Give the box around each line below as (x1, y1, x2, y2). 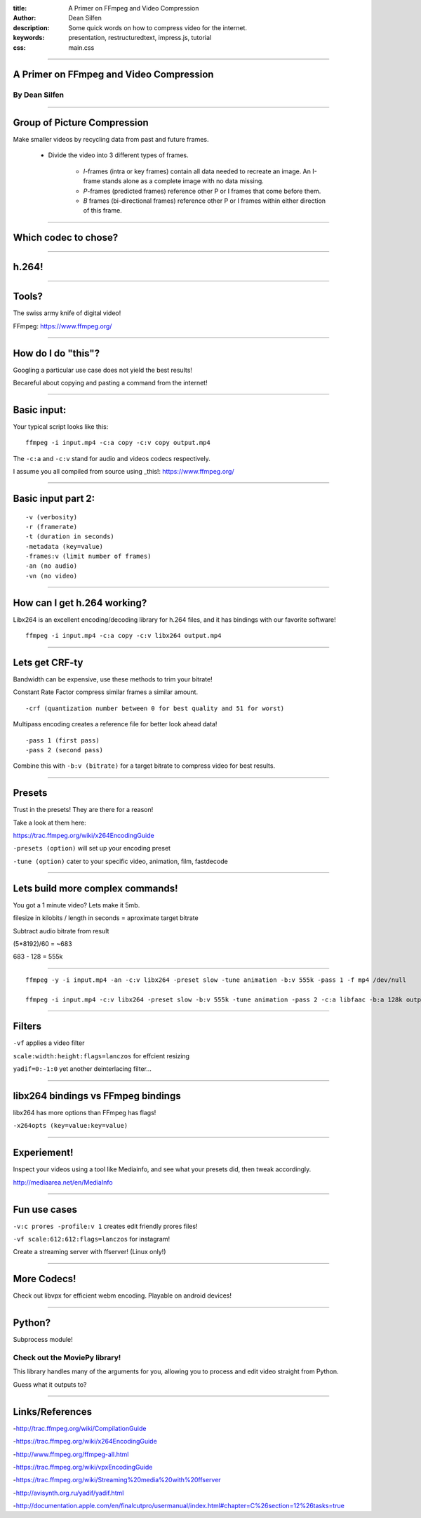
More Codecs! (13, 1273, 76, 1285)
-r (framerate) (25, 523, 78, 531)
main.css (68, 43, 95, 52)
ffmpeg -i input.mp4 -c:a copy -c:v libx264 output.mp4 (25, 632, 222, 640)
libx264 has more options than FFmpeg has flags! (13, 1109, 156, 1117)
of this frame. (83, 206, 122, 215)
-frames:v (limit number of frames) (25, 552, 152, 561)
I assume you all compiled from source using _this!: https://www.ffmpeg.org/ (13, 467, 234, 476)
